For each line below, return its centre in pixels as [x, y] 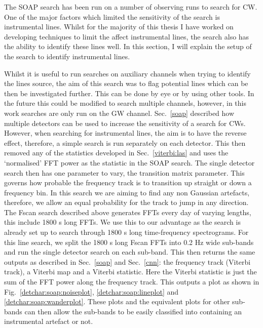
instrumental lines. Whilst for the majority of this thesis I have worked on [119, 27]
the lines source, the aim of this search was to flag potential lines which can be [126, 83]
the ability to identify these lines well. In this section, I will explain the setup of [128, 46]
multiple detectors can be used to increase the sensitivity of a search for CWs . [125, 123]
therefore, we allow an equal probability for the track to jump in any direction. [126, 202]
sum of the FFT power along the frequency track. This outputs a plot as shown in [132, 282]
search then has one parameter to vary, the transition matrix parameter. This [124, 172]
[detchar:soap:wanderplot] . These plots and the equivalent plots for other [117, 301]
